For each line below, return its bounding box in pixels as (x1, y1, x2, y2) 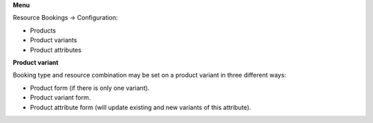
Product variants (30, 36, 77, 44)
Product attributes (30, 46, 82, 54)
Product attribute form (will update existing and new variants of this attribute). (30, 103, 251, 111)
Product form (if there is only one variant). (30, 84, 150, 92)
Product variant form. (30, 93, 91, 102)
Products (30, 26, 57, 35)
